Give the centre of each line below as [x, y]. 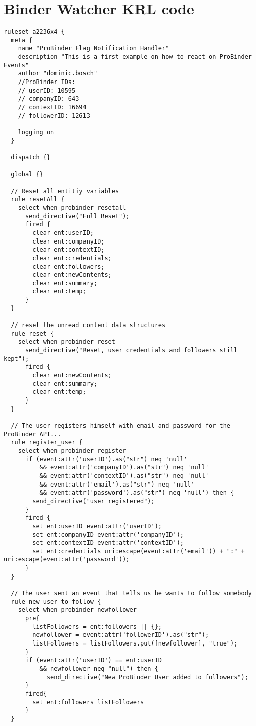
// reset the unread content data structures [88, 325]
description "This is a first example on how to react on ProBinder [135, 57]
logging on [36, 132]
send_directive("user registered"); [94, 501]
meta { [22, 40]
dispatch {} [31, 157]
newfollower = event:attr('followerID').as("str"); [121, 635]
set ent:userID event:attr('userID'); [97, 526]
